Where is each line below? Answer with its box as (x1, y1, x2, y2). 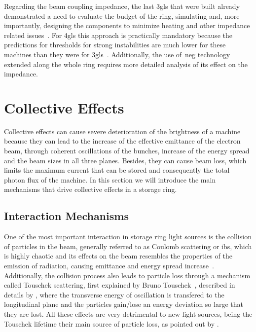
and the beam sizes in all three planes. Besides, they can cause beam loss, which (4, 155, 247, 165)
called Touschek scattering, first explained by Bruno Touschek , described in (4, 280, 235, 290)
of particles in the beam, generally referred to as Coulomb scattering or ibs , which (4, 241, 252, 251)
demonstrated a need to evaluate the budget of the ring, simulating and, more (4, 10, 240, 21)
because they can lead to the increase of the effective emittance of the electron (4, 136, 241, 146)
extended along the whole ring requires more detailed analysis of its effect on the (4, 59, 248, 69)
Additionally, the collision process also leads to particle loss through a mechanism (4, 270, 251, 280)
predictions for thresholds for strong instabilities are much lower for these (4, 39, 226, 50)
